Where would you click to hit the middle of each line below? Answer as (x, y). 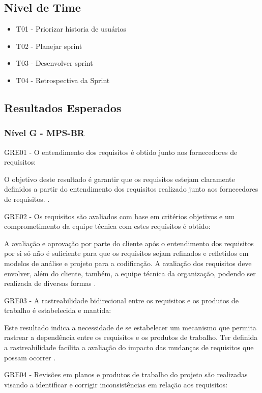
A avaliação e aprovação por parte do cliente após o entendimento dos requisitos (129, 243)
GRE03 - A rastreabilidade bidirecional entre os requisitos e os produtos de (121, 300)
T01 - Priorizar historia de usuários (71, 29)
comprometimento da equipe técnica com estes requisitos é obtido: (107, 226)
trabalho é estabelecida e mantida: (58, 310)
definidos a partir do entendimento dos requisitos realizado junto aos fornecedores (131, 189)
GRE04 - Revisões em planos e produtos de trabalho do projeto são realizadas (126, 374)
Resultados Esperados (63, 107)
